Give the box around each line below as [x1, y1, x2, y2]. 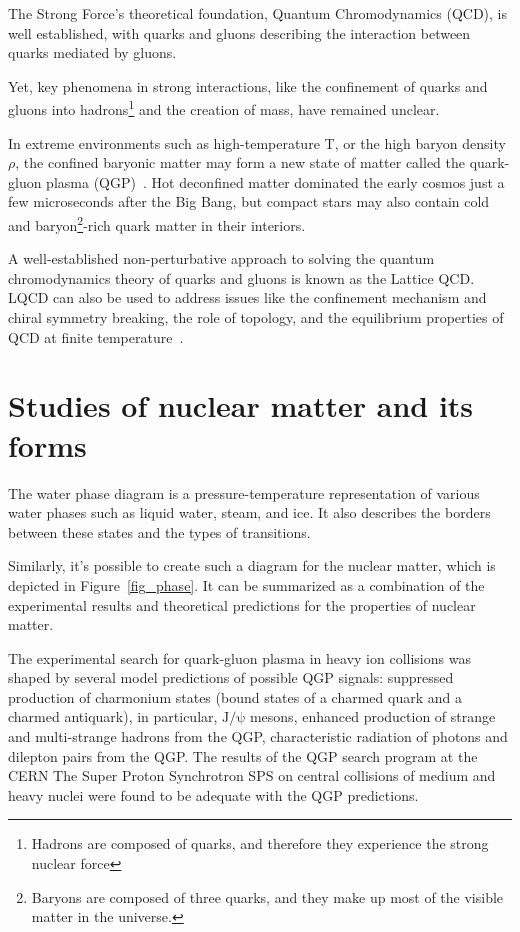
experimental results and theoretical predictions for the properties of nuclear [8, 594, 476, 615]
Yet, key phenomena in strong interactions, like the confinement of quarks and [8, 75, 488, 96]
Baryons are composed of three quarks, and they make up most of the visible [31, 886, 504, 907]
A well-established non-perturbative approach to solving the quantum [8, 248, 435, 269]
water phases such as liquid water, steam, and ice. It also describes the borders [8, 502, 491, 523]
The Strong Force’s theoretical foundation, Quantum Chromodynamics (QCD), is [8, 3, 507, 23]
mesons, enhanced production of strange [249, 706, 496, 727]
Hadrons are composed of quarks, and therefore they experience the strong [31, 833, 489, 854]
